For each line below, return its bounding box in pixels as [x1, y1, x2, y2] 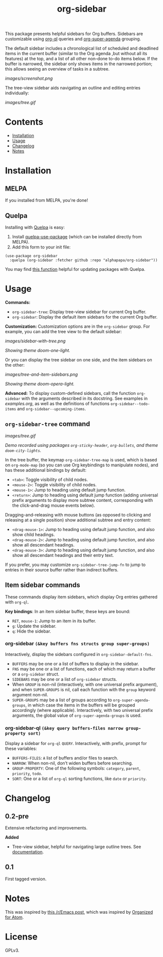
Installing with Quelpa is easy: [5, 224, 65, 230]
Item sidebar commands [5, 581, 80, 589]
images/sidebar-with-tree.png [5, 338, 66, 344]
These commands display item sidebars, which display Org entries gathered [5, 594, 158, 600]
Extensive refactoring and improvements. [5, 825, 88, 831]
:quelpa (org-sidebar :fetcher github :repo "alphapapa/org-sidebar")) [9, 258, 158, 263]
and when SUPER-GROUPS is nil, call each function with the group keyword [12, 687, 156, 692]
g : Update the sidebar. [12, 623, 57, 629]
